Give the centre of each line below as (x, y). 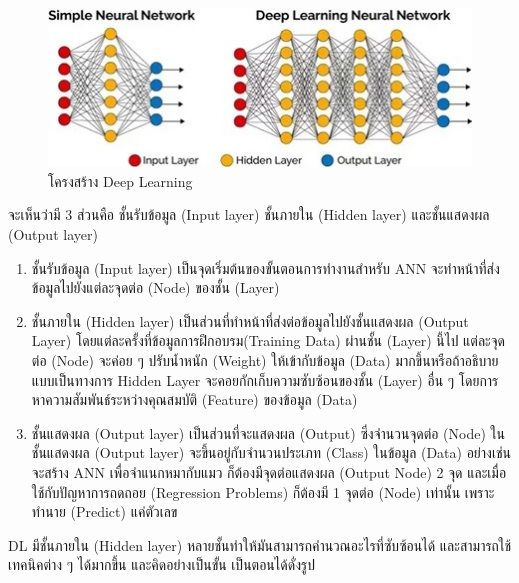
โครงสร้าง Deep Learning (120, 180)
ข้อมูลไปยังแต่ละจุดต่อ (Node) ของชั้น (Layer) (155, 287)
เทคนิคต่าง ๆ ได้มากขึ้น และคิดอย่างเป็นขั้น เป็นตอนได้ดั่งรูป (161, 564)
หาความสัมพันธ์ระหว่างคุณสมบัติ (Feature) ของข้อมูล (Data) (194, 399)
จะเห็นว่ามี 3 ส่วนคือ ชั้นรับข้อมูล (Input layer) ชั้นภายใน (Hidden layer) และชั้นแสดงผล (249, 214)
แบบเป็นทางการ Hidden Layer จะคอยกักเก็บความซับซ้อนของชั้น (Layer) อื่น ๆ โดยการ (265, 379)
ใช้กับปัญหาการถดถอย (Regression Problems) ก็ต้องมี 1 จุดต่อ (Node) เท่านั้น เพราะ (263, 491)
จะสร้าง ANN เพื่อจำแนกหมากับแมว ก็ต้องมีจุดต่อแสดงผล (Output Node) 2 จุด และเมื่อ (269, 471)
